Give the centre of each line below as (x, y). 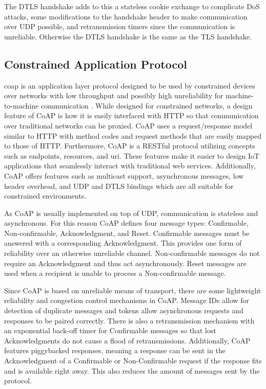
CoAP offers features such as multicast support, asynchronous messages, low (124, 175)
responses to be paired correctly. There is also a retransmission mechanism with (129, 320)
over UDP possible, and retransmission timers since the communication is (120, 26)
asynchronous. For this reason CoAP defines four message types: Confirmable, (126, 223)
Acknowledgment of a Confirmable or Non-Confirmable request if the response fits (133, 361)
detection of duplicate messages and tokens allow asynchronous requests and (124, 310)
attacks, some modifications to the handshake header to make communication (126, 16)
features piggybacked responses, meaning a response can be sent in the (115, 350)
